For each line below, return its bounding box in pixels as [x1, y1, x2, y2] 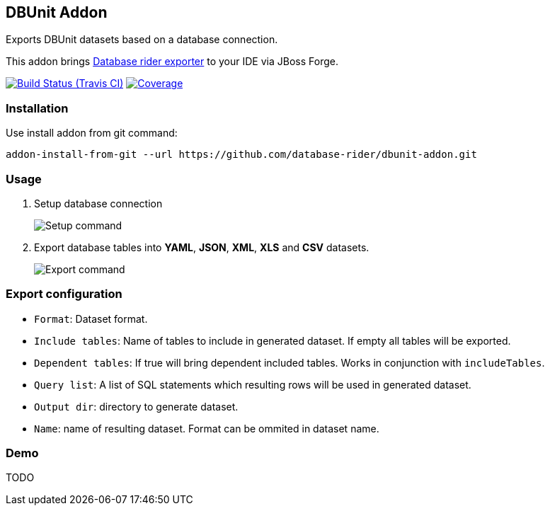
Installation [6, 101, 69, 115]
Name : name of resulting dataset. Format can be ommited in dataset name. [34, 422, 379, 435]
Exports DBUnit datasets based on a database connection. [6, 33, 278, 46]
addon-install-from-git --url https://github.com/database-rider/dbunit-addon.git [6, 149, 477, 161]
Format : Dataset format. [34, 312, 148, 325]
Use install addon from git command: [6, 127, 178, 139]
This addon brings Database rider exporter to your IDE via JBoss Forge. [6, 55, 338, 68]
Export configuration [6, 287, 122, 302]
